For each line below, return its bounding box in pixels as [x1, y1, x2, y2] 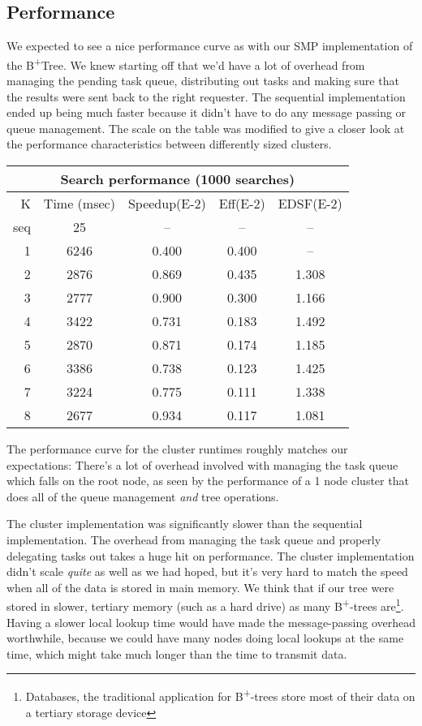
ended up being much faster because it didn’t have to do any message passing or [6, 104, 407, 121]
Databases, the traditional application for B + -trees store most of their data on [25, 685, 416, 705]
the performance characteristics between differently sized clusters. [6, 135, 332, 153]
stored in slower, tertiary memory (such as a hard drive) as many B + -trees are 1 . [6, 595, 404, 615]
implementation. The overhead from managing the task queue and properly [6, 531, 381, 548]
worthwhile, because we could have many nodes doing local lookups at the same [6, 629, 404, 647]
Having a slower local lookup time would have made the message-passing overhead [6, 613, 416, 630]
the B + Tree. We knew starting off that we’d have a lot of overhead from [6, 54, 365, 73]
